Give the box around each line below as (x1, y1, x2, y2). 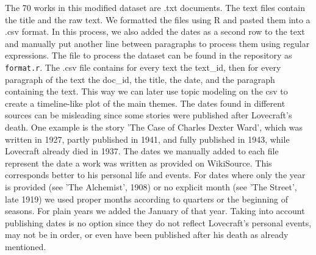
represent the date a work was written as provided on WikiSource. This (5, 156, 272, 169)
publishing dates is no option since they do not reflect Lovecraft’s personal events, (5, 216, 312, 229)
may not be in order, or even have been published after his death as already (5, 228, 289, 241)
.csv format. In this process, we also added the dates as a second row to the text (5, 25, 305, 38)
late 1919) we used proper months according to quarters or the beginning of (5, 192, 289, 205)
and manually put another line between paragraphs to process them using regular (5, 37, 310, 49)
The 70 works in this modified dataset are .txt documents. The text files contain (5, 1, 305, 13)
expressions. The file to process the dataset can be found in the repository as (5, 49, 292, 62)
